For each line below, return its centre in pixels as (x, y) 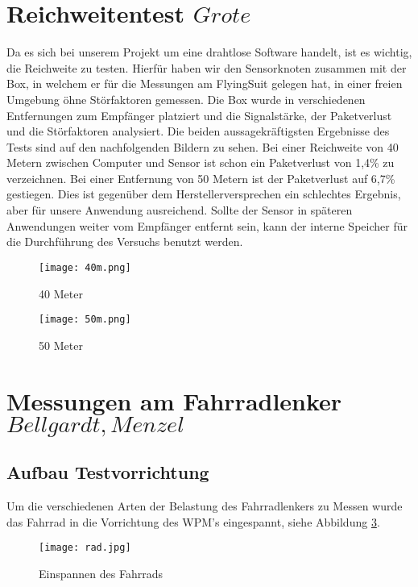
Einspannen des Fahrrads (101, 573)
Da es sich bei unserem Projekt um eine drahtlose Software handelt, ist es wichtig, (209, 52)
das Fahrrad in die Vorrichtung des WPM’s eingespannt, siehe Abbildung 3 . (193, 521)
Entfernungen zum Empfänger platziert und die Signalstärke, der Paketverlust (199, 115)
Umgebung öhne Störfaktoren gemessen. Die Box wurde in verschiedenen (186, 99)
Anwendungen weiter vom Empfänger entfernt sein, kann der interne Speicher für (207, 225)
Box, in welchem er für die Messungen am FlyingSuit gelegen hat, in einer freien (205, 83)
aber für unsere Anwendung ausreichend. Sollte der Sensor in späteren (180, 210)
